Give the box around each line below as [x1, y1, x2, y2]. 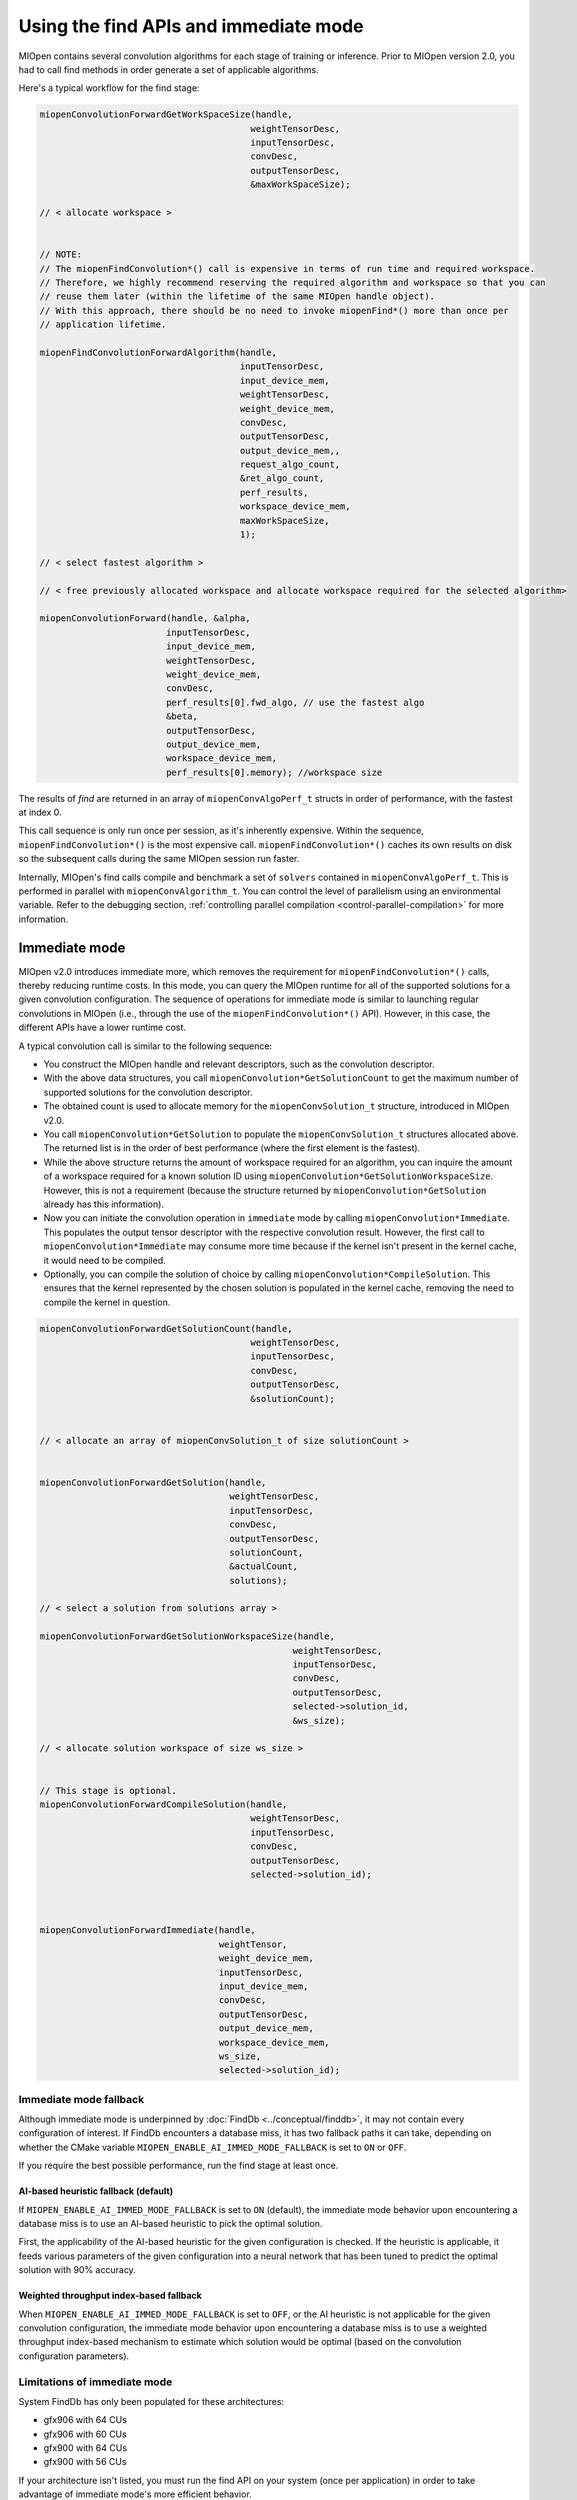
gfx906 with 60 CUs [43, 2428, 127, 2440]
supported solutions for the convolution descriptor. [43, 1086, 254, 1098]
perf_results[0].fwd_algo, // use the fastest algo [165, 696, 425, 708]
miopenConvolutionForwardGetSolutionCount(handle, [39, 1323, 294, 1334]
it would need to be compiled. [43, 1254, 167, 1266]
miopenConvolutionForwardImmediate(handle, [39, 1925, 257, 1936]
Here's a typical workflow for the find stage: [18, 82, 200, 94]
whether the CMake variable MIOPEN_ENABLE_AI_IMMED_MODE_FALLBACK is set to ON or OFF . [18, 2141, 407, 2153]
